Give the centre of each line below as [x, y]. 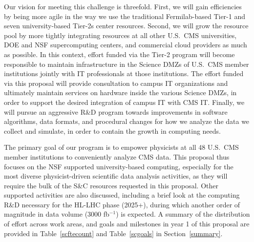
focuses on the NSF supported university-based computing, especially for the [119, 166]
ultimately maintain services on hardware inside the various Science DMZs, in [120, 92]
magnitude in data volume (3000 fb [57, 214]
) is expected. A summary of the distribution [183, 214]
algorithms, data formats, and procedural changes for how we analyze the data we [127, 121]
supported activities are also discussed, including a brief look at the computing [122, 195]
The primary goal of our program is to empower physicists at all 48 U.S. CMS [121, 147]
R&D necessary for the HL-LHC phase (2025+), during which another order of [122, 204]
